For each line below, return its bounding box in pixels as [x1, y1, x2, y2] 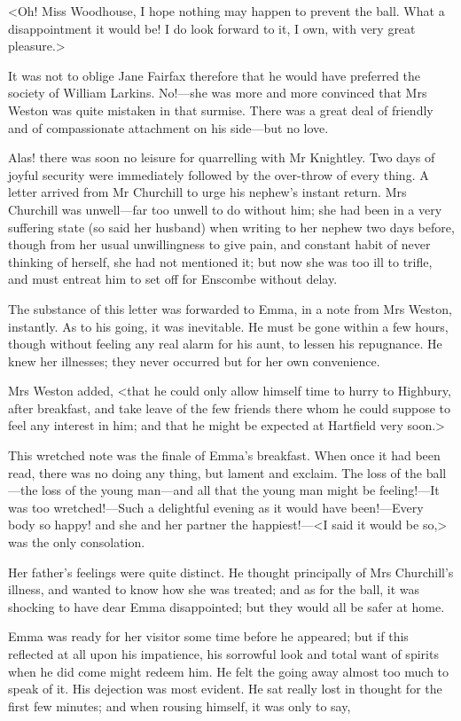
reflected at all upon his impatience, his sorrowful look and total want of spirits [8, 645, 439, 662]
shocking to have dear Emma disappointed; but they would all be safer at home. [8, 597, 445, 615]
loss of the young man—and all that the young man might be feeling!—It [42, 481, 440, 499]
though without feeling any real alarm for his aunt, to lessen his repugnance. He [8, 334, 442, 353]
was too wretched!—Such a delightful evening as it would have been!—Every [8, 498, 424, 516]
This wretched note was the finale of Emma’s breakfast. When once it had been [8, 446, 441, 465]
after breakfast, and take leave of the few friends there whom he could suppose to [8, 398, 450, 417]
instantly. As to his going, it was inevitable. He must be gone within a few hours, [8, 317, 449, 335]
